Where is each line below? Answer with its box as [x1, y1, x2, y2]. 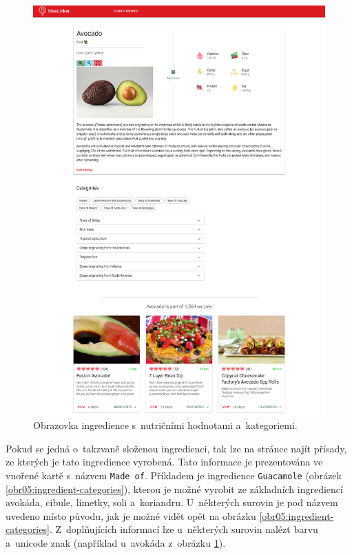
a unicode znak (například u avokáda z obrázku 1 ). [6, 535, 226, 549]
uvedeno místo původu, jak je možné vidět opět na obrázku [6, 508, 256, 523]
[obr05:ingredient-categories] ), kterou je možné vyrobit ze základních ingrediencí [6, 481, 343, 496]
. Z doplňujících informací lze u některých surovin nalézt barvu [49, 522, 318, 536]
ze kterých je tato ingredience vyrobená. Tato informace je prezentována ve [6, 454, 323, 469]
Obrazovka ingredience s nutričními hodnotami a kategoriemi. [33, 418, 298, 432]
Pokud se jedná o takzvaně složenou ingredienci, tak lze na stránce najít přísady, [6, 441, 347, 455]
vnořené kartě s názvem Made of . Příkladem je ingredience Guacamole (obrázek [6, 468, 342, 482]
